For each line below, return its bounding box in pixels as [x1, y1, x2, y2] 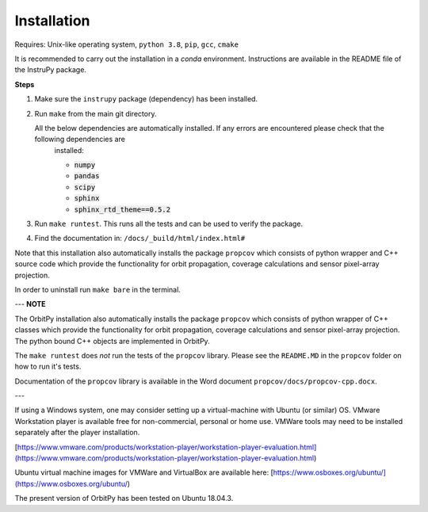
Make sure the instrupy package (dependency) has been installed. [34, 94, 258, 104]
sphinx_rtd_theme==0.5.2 [74, 204, 170, 214]
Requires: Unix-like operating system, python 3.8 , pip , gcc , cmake [14, 40, 239, 49]
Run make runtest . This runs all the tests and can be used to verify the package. [34, 219, 304, 229]
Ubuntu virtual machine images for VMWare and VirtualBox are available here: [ [14, 468, 273, 477]
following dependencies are [34, 135, 126, 144]
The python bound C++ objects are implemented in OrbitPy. [14, 336, 210, 346]
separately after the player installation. [14, 428, 140, 437]
